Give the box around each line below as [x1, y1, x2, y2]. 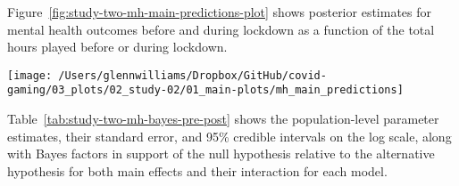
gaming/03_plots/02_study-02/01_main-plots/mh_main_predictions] [7, 84, 404, 97]
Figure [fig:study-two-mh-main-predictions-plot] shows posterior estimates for [7, 3, 432, 20]
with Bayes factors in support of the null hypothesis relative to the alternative [7, 144, 435, 163]
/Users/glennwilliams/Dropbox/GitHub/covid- [58, 69, 327, 82]
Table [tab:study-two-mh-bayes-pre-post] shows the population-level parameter [7, 109, 439, 128]
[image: [7, 69, 53, 82]
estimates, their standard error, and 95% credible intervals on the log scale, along [7, 126, 452, 145]
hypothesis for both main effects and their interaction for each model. [7, 161, 388, 180]
